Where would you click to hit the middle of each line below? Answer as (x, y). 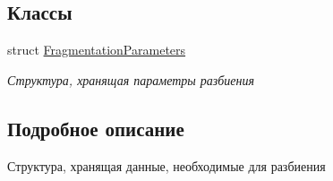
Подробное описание (96, 128)
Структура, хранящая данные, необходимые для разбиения (166, 165)
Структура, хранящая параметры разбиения (131, 79)
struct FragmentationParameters (97, 50)
